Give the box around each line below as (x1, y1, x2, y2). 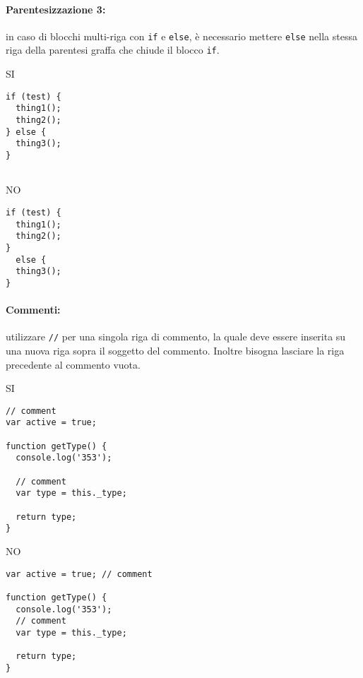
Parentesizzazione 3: (6, 1, 106, 16)
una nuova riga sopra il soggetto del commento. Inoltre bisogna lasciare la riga (6, 343, 345, 357)
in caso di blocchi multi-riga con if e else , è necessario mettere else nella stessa (6, 28, 357, 43)
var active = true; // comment (6, 569, 153, 579)
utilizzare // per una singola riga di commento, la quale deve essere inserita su (6, 329, 346, 344)
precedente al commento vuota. (6, 357, 141, 371)
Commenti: (6, 302, 61, 317)
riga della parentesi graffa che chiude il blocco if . (6, 42, 220, 57)
